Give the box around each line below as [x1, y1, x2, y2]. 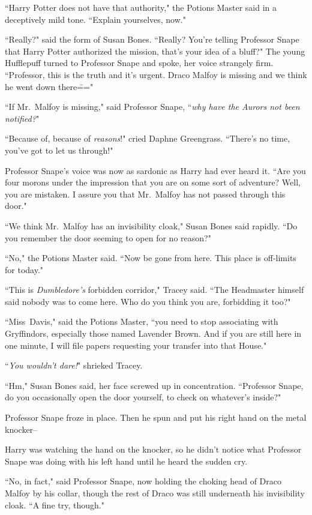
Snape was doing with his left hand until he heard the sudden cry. [5, 454, 248, 467]
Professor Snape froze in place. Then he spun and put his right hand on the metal [5, 411, 307, 424]
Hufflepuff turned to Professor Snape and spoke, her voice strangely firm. [5, 56, 274, 69]
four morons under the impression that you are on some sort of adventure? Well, [5, 176, 301, 188]
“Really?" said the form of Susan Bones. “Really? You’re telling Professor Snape [5, 33, 299, 46]
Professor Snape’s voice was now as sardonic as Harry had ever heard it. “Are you [5, 164, 306, 176]
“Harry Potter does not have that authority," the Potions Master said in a [5, 1, 277, 13]
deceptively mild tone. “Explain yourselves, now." [5, 13, 186, 25]
